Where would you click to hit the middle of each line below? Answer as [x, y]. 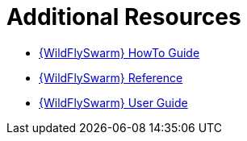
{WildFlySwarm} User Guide [113, 102]
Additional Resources [124, 17]
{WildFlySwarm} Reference [111, 77]
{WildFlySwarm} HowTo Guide [119, 52]
